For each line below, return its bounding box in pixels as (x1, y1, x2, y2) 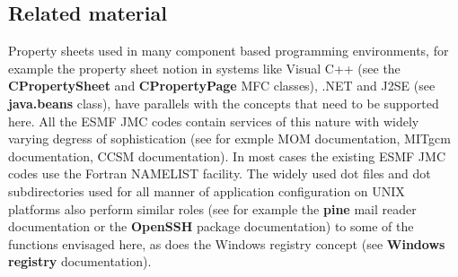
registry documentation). (8, 252, 152, 271)
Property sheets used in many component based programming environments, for (8, 41, 449, 60)
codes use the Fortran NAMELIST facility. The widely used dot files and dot (8, 164, 431, 183)
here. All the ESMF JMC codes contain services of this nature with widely (8, 111, 419, 130)
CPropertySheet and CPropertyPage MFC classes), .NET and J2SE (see (8, 76, 436, 95)
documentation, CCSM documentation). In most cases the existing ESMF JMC (8, 146, 446, 165)
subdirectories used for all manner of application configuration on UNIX (8, 181, 405, 200)
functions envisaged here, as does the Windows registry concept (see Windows (8, 234, 445, 253)
